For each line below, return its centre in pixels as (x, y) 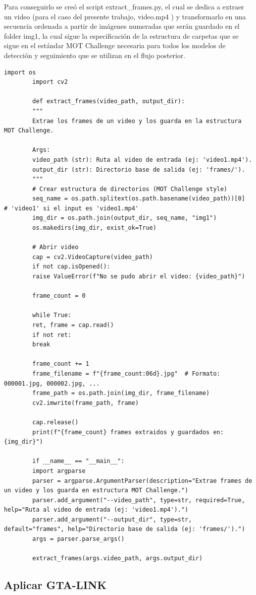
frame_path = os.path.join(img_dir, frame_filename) (121, 393)
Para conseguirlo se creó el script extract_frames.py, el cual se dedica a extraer (124, 6)
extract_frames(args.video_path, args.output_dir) (117, 559)
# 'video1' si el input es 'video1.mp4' (72, 208)
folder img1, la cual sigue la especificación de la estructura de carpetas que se (121, 35)
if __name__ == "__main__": (78, 461)
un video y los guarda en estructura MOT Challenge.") (96, 491)
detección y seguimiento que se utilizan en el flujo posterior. (95, 55)
